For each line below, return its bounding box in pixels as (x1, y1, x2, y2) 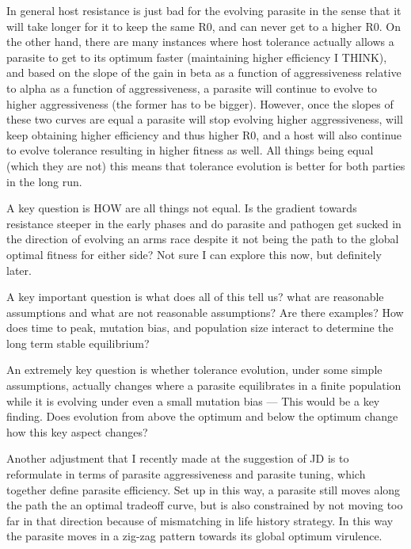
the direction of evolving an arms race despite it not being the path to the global (6, 231, 399, 247)
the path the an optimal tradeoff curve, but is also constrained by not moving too (6, 497, 403, 513)
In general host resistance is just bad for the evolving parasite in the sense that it (6, 2, 401, 18)
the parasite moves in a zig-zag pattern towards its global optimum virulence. (6, 528, 382, 544)
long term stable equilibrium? (6, 334, 150, 351)
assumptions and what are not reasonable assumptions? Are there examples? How (6, 303, 404, 320)
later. (6, 261, 32, 278)
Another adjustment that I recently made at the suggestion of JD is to (6, 450, 349, 467)
